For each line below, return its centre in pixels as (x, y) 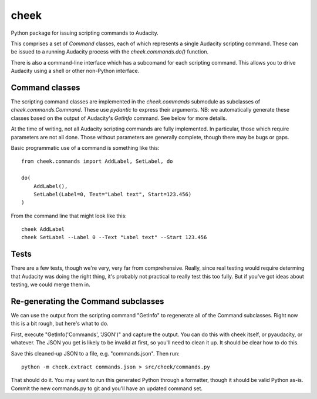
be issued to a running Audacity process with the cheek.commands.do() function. (109, 52)
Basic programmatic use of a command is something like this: (85, 147)
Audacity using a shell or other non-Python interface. (75, 71)
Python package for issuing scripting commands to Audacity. (85, 33)
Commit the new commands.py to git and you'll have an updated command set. (107, 388)
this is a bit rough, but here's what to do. (60, 324)
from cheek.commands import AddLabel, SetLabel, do (97, 161)
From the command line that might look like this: (69, 216)
